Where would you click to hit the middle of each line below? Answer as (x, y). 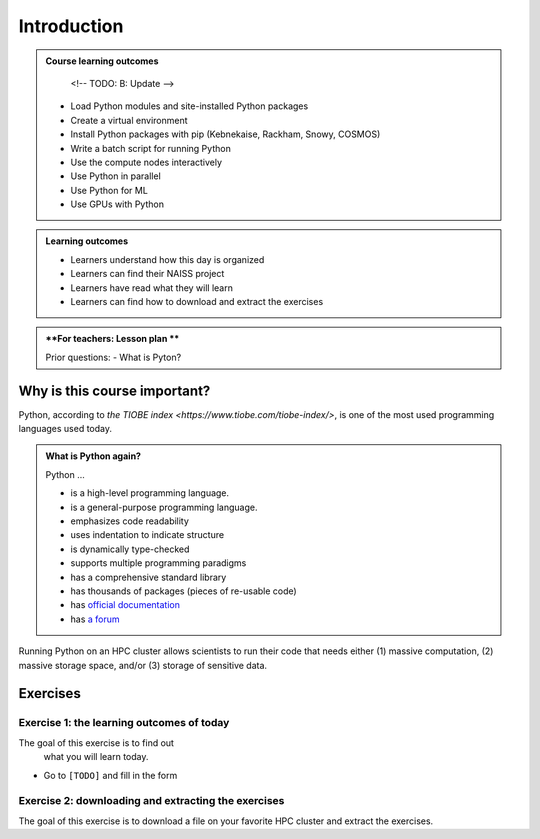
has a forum (95, 619)
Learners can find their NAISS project (147, 274)
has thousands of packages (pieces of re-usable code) (183, 591)
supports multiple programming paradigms (158, 563)
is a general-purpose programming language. (164, 507)
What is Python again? (93, 456)
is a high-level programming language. (150, 493)
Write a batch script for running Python (151, 148)
